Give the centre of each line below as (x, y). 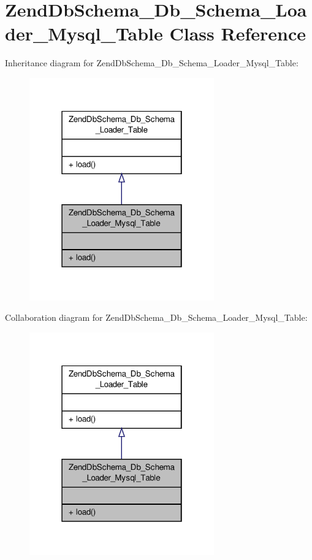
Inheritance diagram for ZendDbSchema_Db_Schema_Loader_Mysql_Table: (152, 63)
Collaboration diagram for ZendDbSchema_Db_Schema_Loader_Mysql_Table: (156, 317)
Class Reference (238, 33)
